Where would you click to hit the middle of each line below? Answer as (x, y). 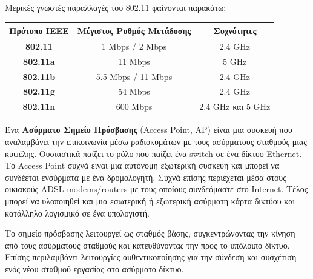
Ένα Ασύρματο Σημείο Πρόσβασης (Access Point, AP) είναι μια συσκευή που (149, 129)
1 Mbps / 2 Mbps (134, 46)
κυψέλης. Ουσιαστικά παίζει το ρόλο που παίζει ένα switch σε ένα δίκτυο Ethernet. (153, 153)
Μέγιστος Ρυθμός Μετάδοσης (134, 31)
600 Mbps (134, 106)
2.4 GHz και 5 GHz (235, 106)
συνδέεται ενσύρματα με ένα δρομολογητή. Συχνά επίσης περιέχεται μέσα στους (146, 177)
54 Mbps (134, 91)
